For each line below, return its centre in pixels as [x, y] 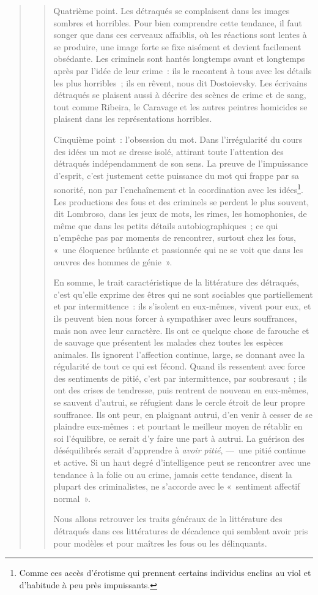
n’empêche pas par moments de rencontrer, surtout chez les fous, [175, 237]
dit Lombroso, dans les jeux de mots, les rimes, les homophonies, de [180, 214]
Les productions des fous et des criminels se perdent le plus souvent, [181, 201]
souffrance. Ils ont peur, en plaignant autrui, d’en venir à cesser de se [183, 414]
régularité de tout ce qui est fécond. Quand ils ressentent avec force [179, 366]
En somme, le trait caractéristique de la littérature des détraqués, [176, 282]
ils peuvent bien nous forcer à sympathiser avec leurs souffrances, [175, 318]
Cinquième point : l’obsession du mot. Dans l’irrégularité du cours [178, 139]
